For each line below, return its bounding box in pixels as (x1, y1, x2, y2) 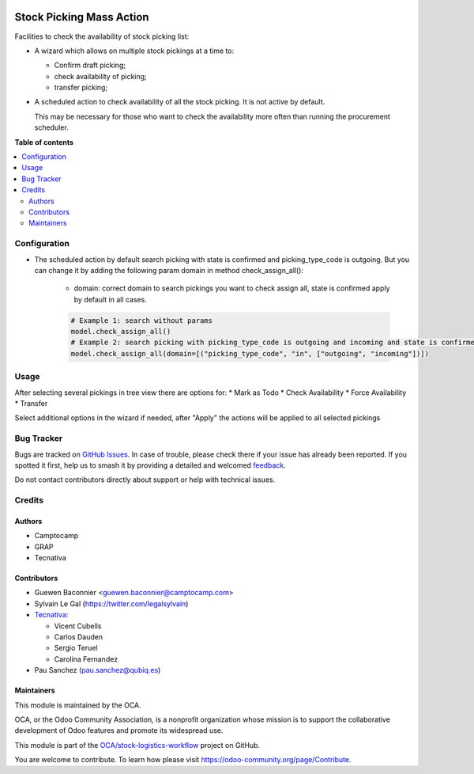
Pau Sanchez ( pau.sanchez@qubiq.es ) (34, 666, 161, 675)
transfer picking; (54, 83, 108, 93)
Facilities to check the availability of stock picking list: (14, 32, 190, 41)
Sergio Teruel (54, 643, 98, 653)
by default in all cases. (73, 294, 148, 304)
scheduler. (34, 123, 69, 132)
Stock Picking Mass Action (14, 10, 149, 24)
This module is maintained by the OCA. (14, 700, 141, 710)
